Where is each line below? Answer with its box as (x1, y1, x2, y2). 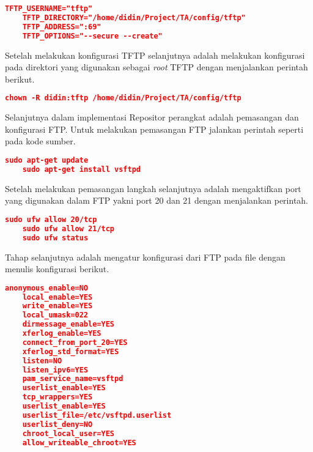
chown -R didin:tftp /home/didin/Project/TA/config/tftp (5, 94, 241, 103)
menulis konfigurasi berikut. (5, 262, 109, 275)
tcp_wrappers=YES (22, 393, 93, 402)
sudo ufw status (22, 233, 89, 242)
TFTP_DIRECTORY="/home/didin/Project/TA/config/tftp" (22, 13, 246, 22)
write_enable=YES (22, 302, 93, 311)
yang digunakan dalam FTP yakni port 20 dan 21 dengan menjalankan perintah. (5, 194, 309, 207)
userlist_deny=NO (22, 420, 93, 429)
